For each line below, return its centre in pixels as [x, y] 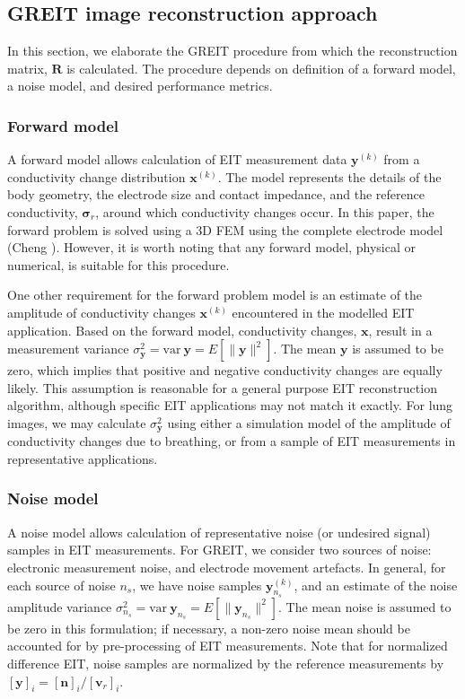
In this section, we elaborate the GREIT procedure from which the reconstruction [232, 51]
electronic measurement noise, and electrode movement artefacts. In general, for [227, 567]
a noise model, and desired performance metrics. [140, 86]
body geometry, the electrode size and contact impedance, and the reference [216, 194]
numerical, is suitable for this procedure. [118, 264]
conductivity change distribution [97, 176]
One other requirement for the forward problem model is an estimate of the [215, 295]
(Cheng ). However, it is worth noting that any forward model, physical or [211, 247]
